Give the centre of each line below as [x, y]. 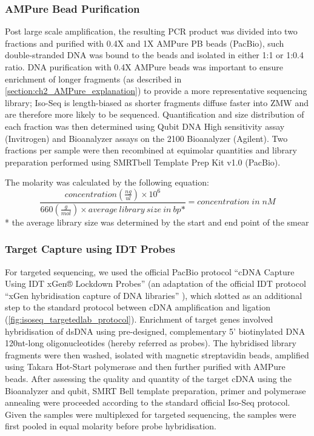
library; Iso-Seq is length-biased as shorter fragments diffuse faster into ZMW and [157, 102]
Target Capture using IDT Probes [90, 249]
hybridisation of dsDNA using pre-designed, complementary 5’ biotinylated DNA [155, 331]
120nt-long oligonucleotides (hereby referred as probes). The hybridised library [151, 343]
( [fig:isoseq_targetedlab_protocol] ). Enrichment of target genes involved [139, 319]
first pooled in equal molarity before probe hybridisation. [111, 426]
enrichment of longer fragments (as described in [93, 79]
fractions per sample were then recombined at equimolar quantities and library [151, 150]
